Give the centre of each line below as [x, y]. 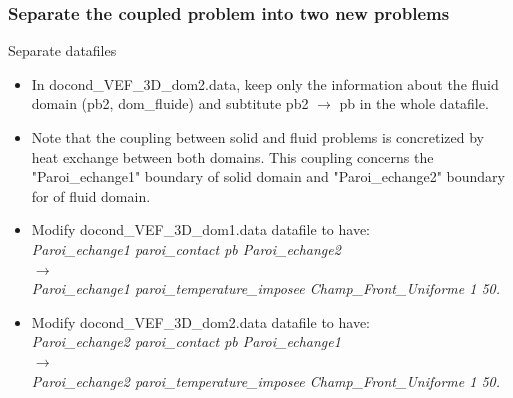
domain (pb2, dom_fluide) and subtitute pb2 [170, 103]
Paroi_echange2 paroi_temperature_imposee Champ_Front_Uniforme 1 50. [266, 380]
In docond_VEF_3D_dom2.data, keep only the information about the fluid [265, 83]
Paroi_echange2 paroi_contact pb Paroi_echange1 [186, 341]
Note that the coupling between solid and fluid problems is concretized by [257, 137]
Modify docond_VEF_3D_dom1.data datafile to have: [200, 229]
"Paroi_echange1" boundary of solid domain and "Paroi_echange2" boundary [268, 176]
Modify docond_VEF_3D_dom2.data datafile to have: [200, 321]
